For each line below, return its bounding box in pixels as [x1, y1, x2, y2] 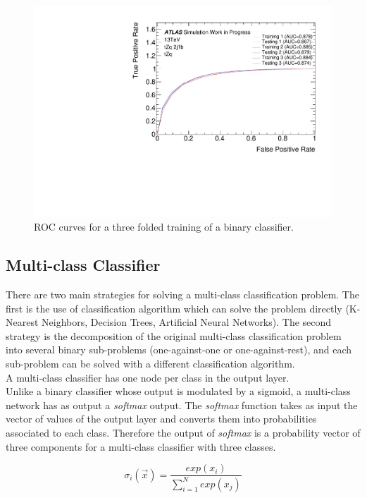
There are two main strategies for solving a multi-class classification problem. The [6, 287, 359, 302]
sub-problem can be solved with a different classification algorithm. [6, 356, 295, 371]
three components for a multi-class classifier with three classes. [6, 439, 276, 454]
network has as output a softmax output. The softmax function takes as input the [6, 397, 358, 412]
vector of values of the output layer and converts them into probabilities [6, 411, 317, 426]
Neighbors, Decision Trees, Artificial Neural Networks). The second [42, 315, 332, 329]
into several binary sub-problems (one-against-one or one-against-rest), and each [6, 342, 352, 357]
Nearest [6, 315, 39, 329]
